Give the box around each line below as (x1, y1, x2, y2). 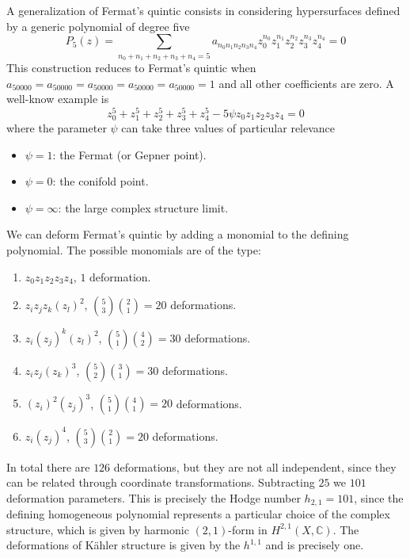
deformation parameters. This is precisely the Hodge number (6, 489, 301, 506)
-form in (228, 521, 268, 537)
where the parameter (6, 119, 107, 136)
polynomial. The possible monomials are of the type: (6, 241, 261, 258)
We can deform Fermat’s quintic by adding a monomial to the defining (6, 226, 349, 243)
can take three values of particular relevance (121, 119, 336, 136)
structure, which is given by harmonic (6, 521, 189, 537)
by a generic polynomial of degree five (6, 17, 190, 34)
